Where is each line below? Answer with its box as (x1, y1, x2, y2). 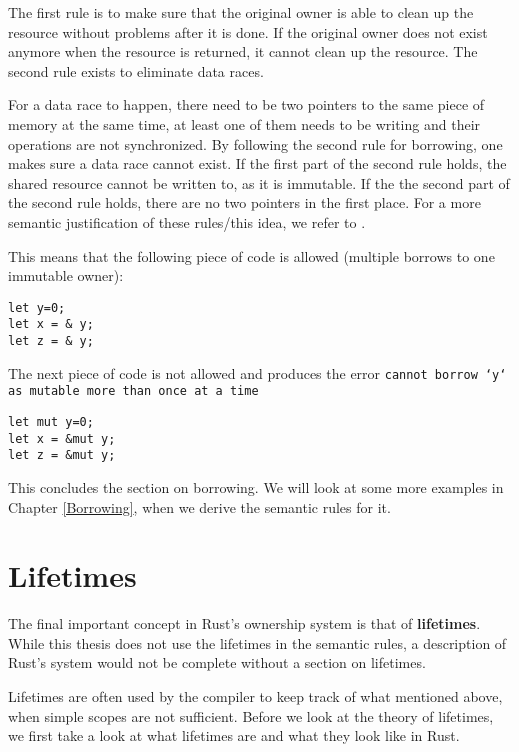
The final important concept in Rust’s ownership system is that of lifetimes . (8, 613, 481, 634)
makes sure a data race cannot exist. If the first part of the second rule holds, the (8, 153, 507, 174)
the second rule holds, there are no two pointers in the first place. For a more (8, 192, 481, 213)
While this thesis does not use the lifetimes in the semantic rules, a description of (8, 632, 507, 653)
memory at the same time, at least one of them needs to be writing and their (8, 113, 481, 134)
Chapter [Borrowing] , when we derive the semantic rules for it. (8, 496, 391, 517)
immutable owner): (8, 265, 124, 286)
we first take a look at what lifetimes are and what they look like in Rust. (8, 725, 460, 746)
